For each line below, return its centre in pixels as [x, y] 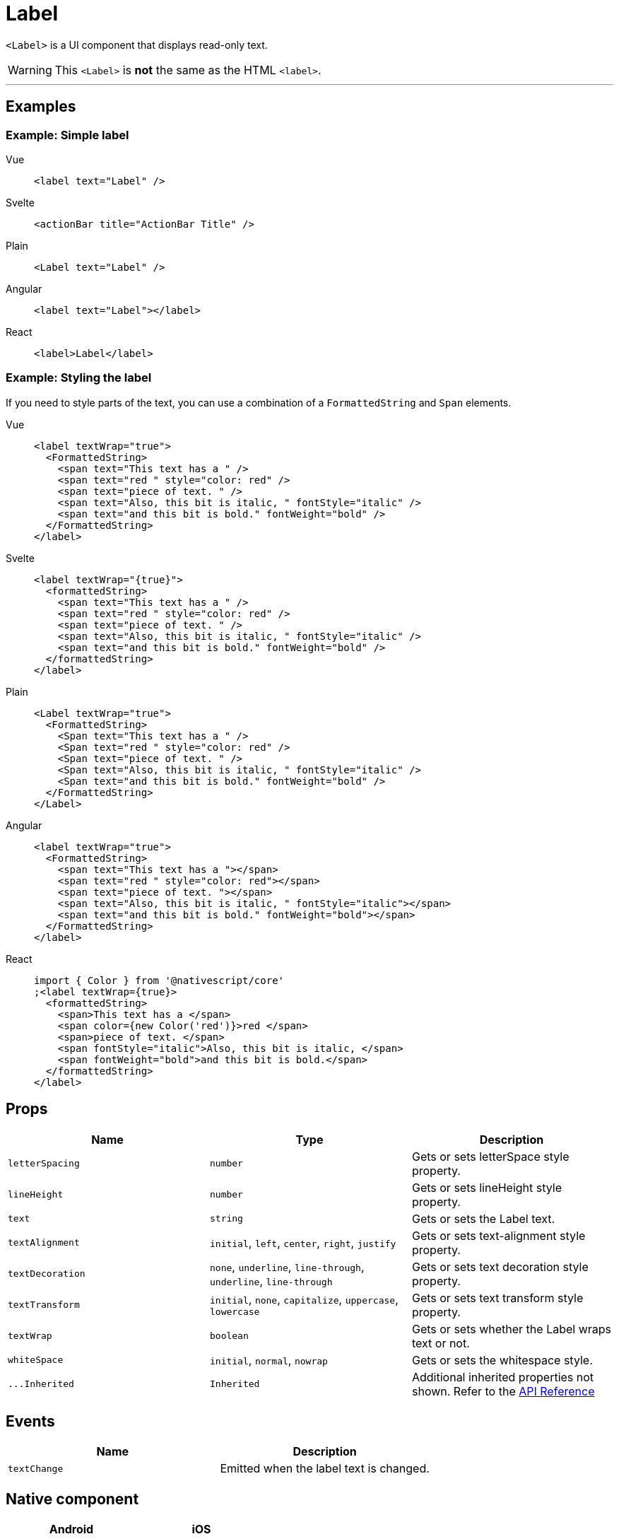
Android [71, 1529]
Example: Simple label [67, 135]
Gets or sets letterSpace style [490, 1156]
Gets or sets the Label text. [483, 1218]
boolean [229, 1336]
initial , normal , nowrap [269, 1360]
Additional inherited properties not [503, 1377]
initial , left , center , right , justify [303, 1242]
